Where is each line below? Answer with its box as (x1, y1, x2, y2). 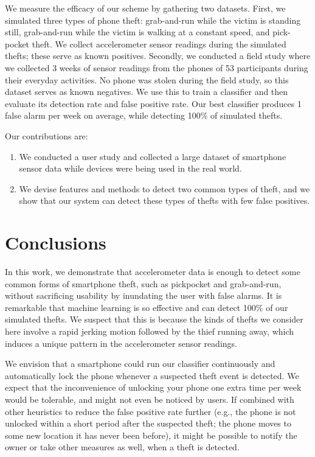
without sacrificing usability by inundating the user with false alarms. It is (5, 289, 282, 302)
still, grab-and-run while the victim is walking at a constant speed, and (5, 26, 270, 38)
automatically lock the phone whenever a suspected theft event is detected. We (5, 369, 299, 382)
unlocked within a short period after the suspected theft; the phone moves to (5, 417, 291, 430)
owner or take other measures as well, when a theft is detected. (5, 441, 240, 453)
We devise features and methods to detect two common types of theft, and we (19, 182, 310, 195)
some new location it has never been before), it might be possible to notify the (5, 428, 297, 441)
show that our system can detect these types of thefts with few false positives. (19, 194, 310, 207)
